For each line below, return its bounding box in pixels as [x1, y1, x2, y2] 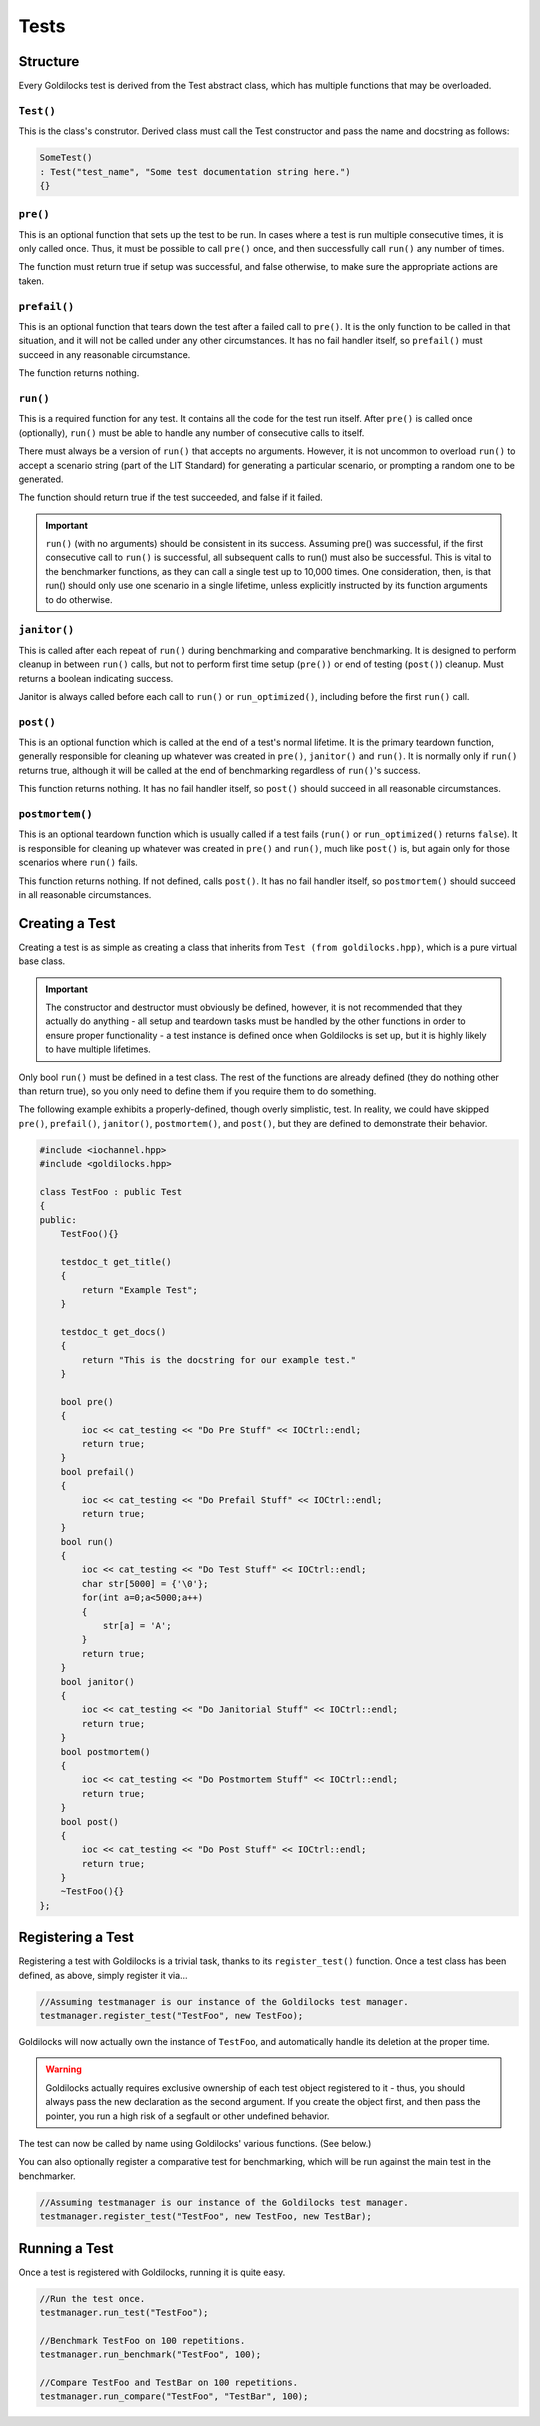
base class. [18, 955, 66, 967]
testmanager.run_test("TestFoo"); [39, 2307, 209, 2319]
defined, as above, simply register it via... [18, 1969, 189, 1981]
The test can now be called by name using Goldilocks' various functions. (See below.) [18, 2138, 372, 2150]
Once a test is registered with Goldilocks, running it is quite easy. [18, 2266, 286, 2278]
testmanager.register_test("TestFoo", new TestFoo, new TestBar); [39, 2211, 372, 2222]
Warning [45, 2063, 82, 2075]
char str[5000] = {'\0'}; [81, 1578, 209, 1589]
